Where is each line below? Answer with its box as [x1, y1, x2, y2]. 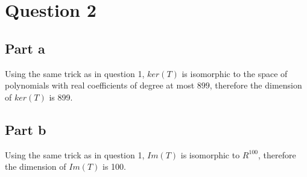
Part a [5, 39, 45, 57]
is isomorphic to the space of [182, 67, 288, 79]
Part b [5, 120, 46, 138]
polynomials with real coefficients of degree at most [5, 79, 195, 92]
